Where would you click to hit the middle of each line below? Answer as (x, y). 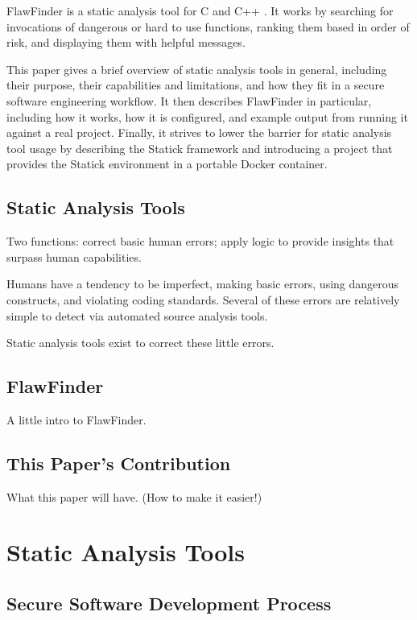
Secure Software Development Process (169, 603)
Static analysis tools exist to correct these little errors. (140, 343)
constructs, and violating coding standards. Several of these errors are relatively (203, 299)
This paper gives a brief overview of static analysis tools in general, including (197, 69)
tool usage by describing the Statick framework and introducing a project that (200, 148)
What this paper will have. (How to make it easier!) (134, 496)
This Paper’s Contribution (119, 463)
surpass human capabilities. (74, 256)
